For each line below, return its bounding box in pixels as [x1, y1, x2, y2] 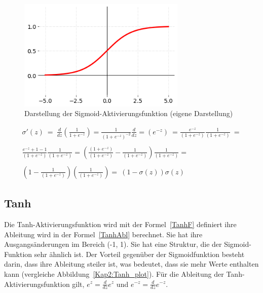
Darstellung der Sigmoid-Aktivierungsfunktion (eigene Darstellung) [24, 108, 233, 119]
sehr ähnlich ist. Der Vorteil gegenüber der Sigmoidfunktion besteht [34, 248, 245, 259]
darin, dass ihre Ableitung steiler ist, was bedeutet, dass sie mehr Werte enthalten [4, 259, 259, 269]
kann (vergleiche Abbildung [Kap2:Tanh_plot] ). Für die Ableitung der [4, 268, 224, 279]
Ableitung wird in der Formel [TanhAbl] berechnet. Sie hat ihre [4, 229, 203, 239]
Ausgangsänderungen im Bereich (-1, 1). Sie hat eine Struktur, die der [4, 239, 222, 249]
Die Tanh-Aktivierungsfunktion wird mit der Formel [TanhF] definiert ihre [4, 218, 237, 229]
